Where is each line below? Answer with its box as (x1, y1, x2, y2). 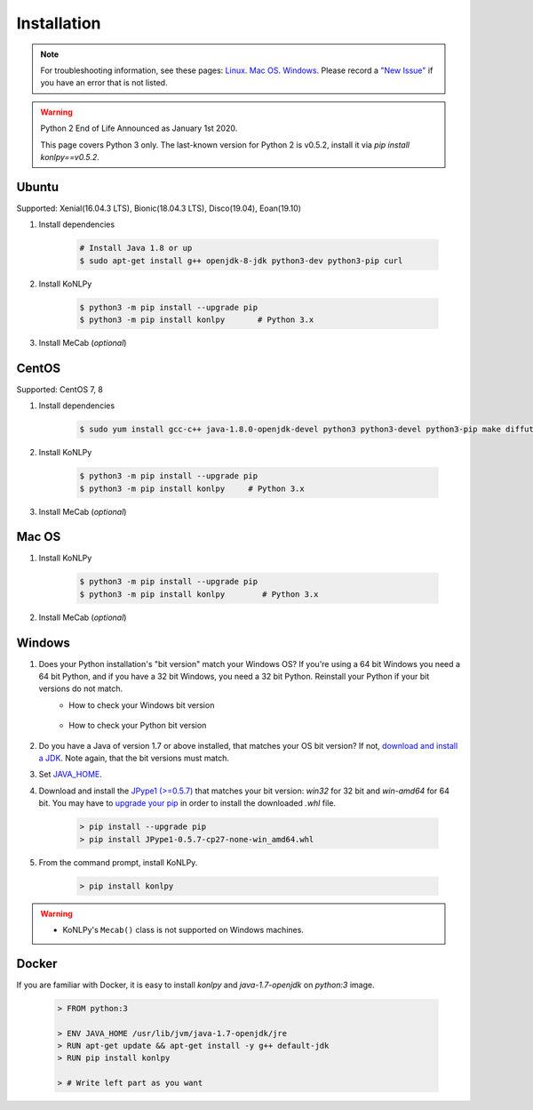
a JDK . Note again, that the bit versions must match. (38, 752, 230, 764)
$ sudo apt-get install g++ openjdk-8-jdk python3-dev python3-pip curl (79, 255, 403, 266)
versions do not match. (38, 683, 123, 694)
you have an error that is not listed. (40, 77, 168, 88)
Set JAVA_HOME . (38, 769, 102, 780)
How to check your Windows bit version (68, 699, 215, 711)
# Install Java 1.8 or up (79, 243, 193, 253)
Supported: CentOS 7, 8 (16, 383, 104, 395)
